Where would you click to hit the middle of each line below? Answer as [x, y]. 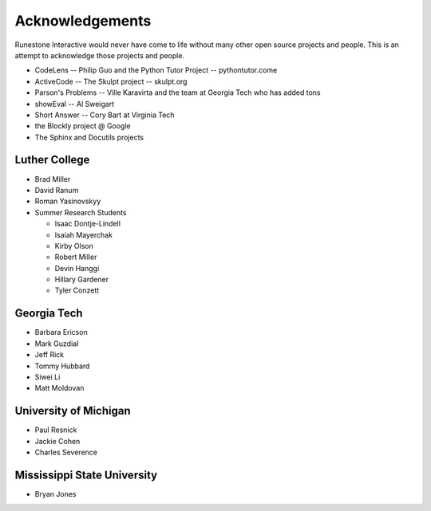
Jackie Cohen [57, 441]
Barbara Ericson [61, 332]
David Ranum [57, 190]
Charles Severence [66, 452]
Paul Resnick [56, 430]
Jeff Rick [49, 355]
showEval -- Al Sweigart [75, 104]
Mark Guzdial [57, 344]
